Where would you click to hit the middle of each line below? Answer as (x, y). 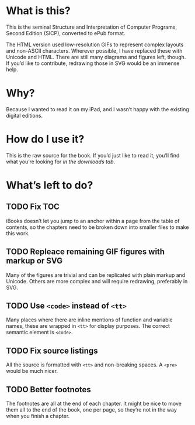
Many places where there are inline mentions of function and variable (90, 320)
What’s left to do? (50, 185)
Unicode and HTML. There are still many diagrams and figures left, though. (96, 57)
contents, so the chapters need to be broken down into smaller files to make (97, 227)
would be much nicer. (32, 371)
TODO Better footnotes (49, 390)
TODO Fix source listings (52, 350)
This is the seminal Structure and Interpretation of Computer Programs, (91, 27)
